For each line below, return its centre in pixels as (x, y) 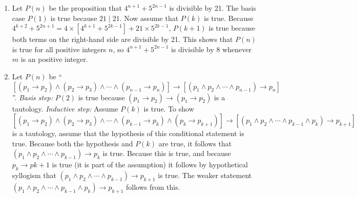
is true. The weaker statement (205, 175)
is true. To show (169, 108)
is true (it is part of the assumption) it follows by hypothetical (150, 164)
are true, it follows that (195, 143)
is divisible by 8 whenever (212, 49)
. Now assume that (149, 18)
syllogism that (34, 175)
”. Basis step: (33, 97)
